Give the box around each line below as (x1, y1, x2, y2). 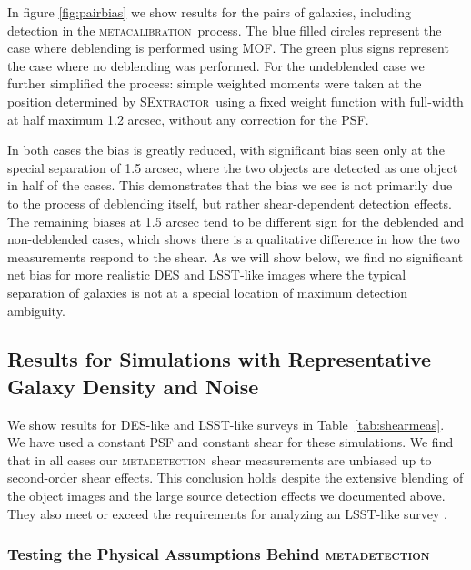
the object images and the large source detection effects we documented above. (7, 486, 446, 505)
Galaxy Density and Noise (7, 372, 259, 400)
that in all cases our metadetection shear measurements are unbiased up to (7, 450, 432, 469)
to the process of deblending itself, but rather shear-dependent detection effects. (7, 193, 452, 212)
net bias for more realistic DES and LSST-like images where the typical (7, 265, 406, 284)
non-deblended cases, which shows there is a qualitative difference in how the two (7, 229, 460, 249)
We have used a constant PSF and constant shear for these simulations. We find (7, 433, 454, 452)
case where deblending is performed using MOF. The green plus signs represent (7, 38, 449, 57)
